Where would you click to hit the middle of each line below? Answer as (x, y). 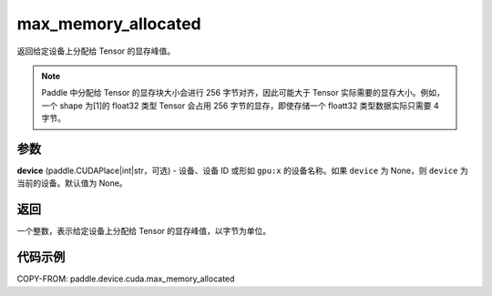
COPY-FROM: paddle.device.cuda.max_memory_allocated (126, 279)
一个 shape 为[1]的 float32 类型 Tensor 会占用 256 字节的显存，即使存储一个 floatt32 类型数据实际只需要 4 (240, 106)
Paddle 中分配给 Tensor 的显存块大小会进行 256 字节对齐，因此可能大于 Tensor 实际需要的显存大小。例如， (243, 93)
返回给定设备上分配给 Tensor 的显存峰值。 (96, 51)
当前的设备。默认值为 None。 (72, 183)
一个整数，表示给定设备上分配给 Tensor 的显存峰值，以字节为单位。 (144, 231)
